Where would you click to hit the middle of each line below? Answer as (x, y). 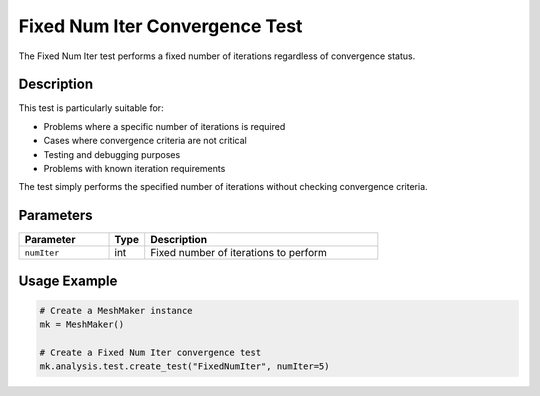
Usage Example (68, 280)
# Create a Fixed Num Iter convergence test (150, 353)
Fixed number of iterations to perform (238, 253)
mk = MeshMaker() (82, 324)
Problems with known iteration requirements (134, 169)
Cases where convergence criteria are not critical (145, 141)
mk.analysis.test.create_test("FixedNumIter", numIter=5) (184, 366)
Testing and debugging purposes (112, 154)
